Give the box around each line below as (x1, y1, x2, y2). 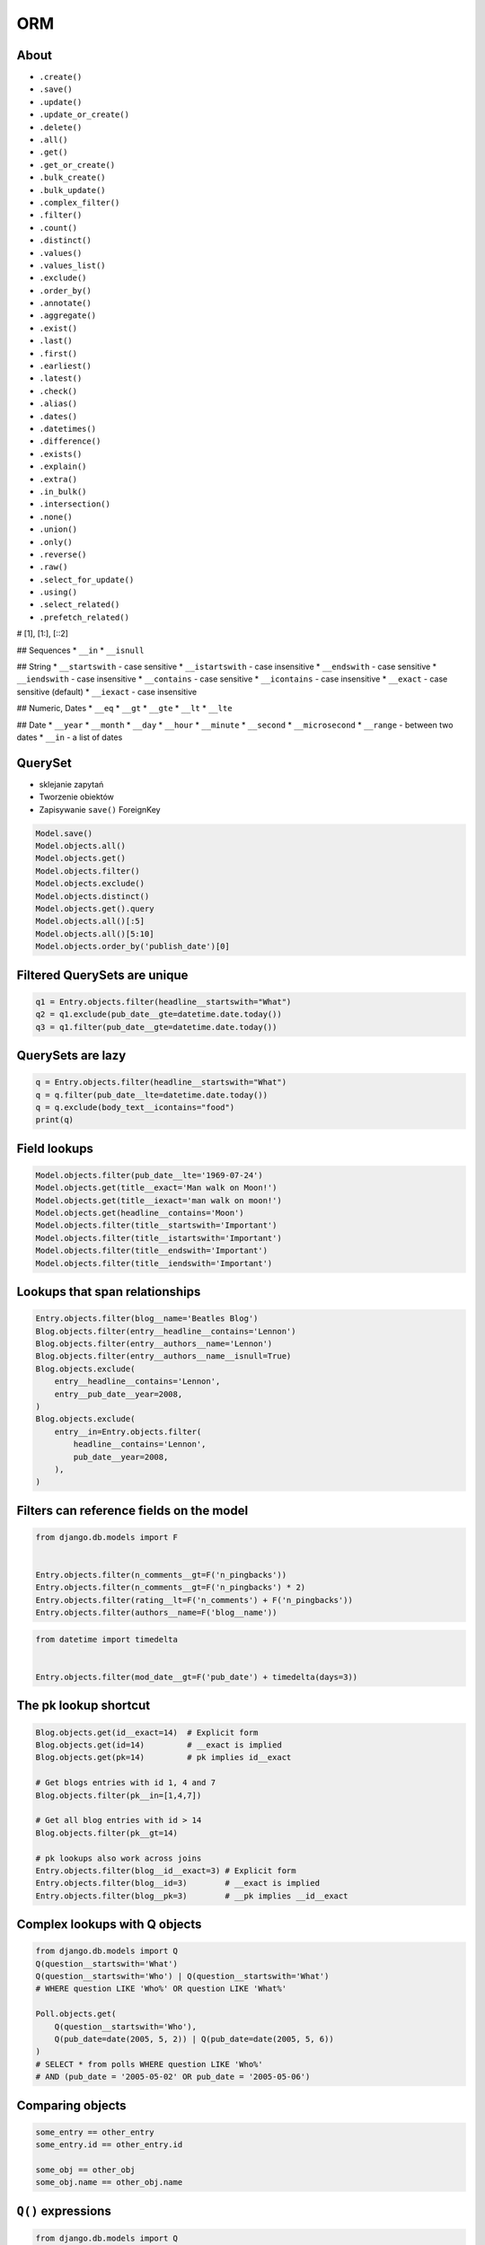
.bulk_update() (39, 185, 107, 195)
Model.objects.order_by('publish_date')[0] (35, 941, 231, 952)
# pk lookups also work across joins (35, 1853, 202, 1863)
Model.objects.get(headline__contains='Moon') (35, 1208, 244, 1219)
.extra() (39, 474, 78, 484)
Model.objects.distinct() (35, 891, 150, 902)
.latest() (39, 374, 83, 383)
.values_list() (39, 260, 107, 270)
